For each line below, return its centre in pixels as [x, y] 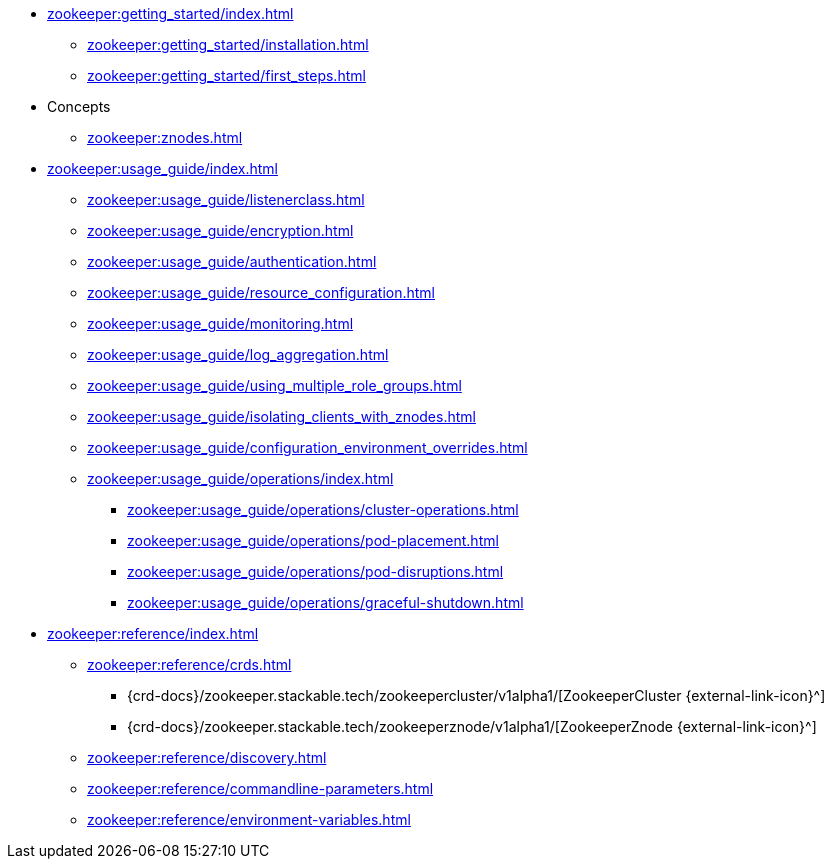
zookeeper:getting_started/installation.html [228, 44]
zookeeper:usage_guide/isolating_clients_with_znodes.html [281, 416]
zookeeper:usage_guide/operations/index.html [240, 478]
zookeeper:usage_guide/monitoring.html [220, 323]
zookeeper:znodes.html [165, 137]
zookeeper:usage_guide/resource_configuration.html [261, 292]
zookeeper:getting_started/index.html [170, 13]
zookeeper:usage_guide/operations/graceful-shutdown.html [325, 602]
